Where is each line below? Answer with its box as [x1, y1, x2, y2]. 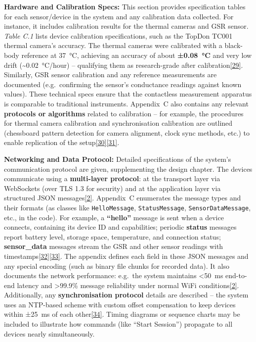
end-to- [225, 270, 247, 281]
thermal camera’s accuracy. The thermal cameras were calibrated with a [4, 40, 222, 50]
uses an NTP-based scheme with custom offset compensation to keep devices [4, 299, 236, 309]
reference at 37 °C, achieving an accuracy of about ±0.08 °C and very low [21, 49, 252, 60]
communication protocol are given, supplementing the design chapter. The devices [4, 163, 253, 174]
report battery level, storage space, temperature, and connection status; [4, 231, 221, 242]
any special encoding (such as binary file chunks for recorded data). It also [4, 260, 229, 271]
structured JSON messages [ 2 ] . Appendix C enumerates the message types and [4, 193, 241, 203]
